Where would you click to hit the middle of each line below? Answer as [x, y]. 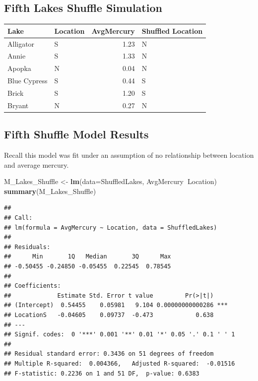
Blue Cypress [28, 81]
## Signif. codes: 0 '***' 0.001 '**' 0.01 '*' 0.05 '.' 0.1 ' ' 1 [120, 335]
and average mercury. [36, 164]
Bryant [18, 105]
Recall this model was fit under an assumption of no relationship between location [129, 155]
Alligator [21, 43]
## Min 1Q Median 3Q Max [88, 257]
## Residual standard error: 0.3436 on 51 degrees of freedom [109, 354]
